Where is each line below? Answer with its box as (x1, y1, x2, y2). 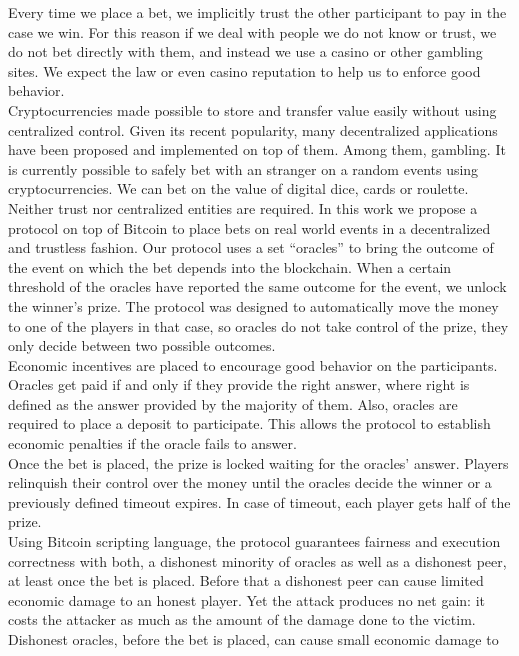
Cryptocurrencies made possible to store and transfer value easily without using (8, 99, 497, 120)
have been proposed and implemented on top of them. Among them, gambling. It (8, 139, 506, 160)
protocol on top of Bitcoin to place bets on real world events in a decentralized (8, 217, 491, 238)
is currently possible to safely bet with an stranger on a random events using (8, 158, 479, 179)
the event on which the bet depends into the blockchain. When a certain (8, 256, 452, 277)
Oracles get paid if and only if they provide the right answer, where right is (8, 374, 470, 395)
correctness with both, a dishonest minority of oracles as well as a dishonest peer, (8, 550, 507, 571)
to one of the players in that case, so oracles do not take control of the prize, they (8, 315, 509, 336)
